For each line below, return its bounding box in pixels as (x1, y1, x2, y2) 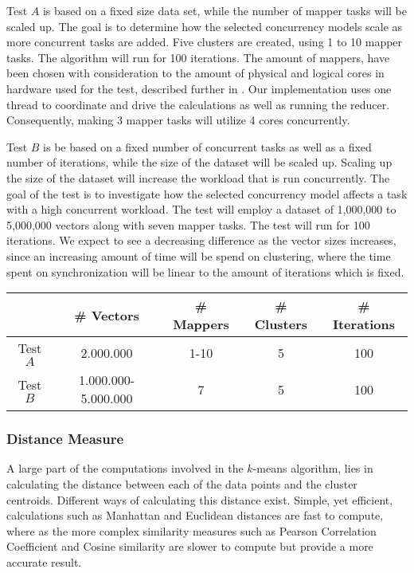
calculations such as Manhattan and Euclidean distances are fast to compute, (6, 507, 384, 524)
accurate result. (6, 553, 82, 570)
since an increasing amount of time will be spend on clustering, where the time (6, 247, 391, 264)
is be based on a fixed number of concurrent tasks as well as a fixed (43, 138, 372, 155)
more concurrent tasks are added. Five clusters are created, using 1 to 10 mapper (6, 33, 403, 50)
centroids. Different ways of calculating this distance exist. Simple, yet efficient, (6, 491, 393, 508)
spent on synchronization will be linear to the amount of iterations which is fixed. (6, 263, 404, 280)
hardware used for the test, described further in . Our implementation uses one (6, 80, 392, 96)
